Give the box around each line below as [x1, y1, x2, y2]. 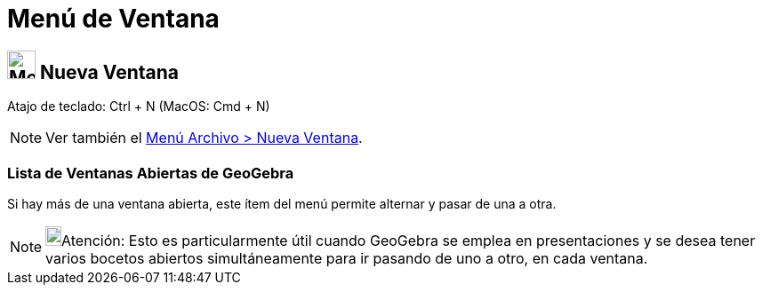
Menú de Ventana [7, 4, 220, 34]
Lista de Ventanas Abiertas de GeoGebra [7, 163, 294, 182]
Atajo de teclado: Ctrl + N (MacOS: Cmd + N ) [7, 99, 270, 114]
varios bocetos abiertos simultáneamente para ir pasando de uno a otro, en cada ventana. [45, 249, 648, 267]
